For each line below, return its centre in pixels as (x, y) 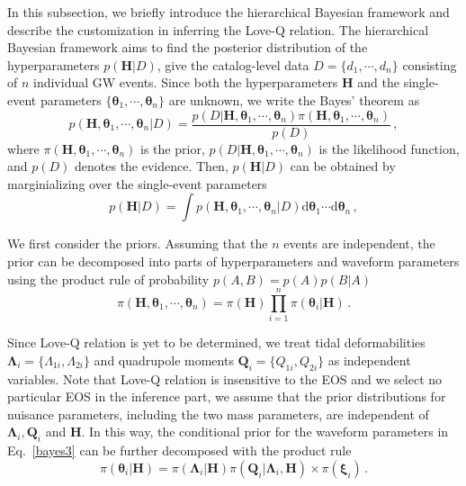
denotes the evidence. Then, (152, 166)
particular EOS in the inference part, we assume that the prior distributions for (227, 396)
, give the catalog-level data (233, 64)
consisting (430, 64)
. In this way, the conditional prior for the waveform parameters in (265, 432)
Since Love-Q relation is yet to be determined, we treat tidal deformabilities (216, 342)
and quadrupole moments (164, 360)
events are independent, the (359, 243)
